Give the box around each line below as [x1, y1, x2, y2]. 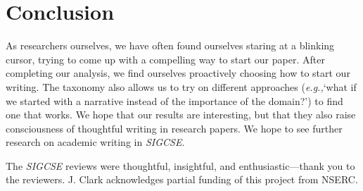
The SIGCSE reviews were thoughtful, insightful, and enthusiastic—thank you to [6, 158, 355, 173]
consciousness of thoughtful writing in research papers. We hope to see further [6, 121, 343, 135]
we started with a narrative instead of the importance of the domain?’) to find [6, 93, 343, 108]
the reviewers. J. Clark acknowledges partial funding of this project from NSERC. [6, 172, 358, 187]
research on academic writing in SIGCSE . [6, 135, 185, 149]
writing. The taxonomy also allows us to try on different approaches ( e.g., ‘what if [6, 79, 357, 94]
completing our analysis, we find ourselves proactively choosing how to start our [6, 66, 350, 80]
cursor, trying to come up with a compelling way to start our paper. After [6, 51, 325, 66]
